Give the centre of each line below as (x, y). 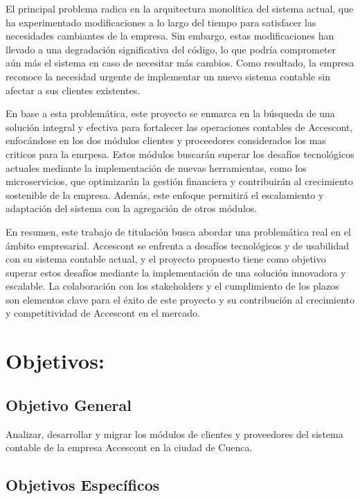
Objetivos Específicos (83, 485)
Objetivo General (69, 404)
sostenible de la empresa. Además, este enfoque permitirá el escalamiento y (165, 194)
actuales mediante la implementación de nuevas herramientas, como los (156, 167)
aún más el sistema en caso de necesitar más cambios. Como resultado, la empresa (180, 63)
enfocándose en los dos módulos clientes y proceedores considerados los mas (166, 140)
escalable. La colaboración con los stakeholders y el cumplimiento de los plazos (172, 286)
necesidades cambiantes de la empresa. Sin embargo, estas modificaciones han (170, 36)
